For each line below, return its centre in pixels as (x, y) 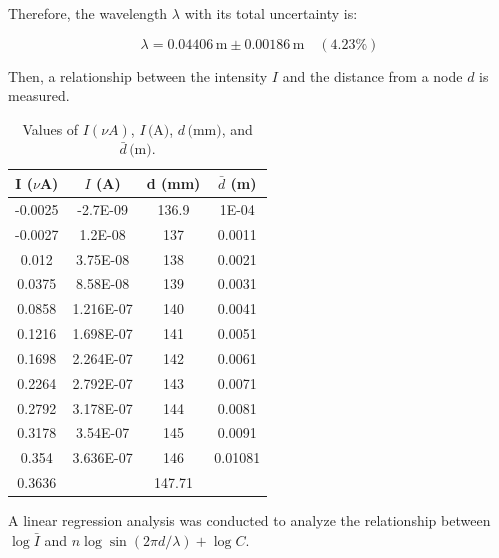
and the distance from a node (372, 75)
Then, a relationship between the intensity (138, 75)
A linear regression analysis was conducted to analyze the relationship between (249, 520)
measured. (39, 95)
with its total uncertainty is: (271, 13)
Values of (50, 128)
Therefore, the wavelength (88, 13)
